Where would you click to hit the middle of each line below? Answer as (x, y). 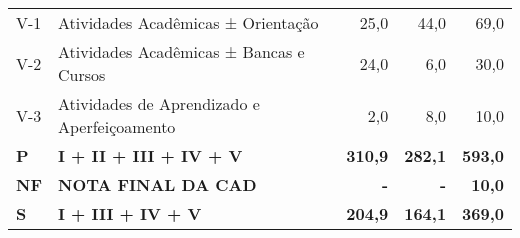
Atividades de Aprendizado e (158, 103)
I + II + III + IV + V (150, 155)
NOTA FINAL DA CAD (157, 184)
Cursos (81, 74)
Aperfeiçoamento (116, 126)
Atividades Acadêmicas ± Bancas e (181, 51)
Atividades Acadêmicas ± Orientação (188, 22)
